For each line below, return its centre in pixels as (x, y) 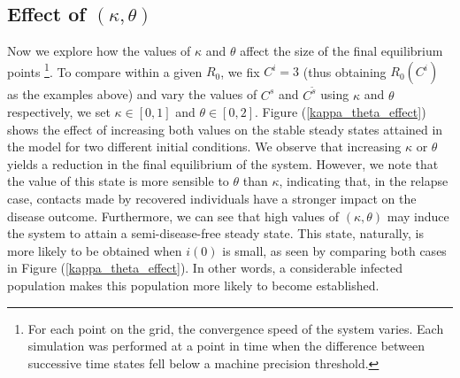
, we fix (240, 71)
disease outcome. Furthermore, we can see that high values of (173, 216)
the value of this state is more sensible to (118, 181)
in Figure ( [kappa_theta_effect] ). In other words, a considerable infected (205, 268)
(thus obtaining (345, 71)
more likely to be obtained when (95, 250)
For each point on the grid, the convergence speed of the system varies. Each (236, 328)
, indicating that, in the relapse (364, 181)
